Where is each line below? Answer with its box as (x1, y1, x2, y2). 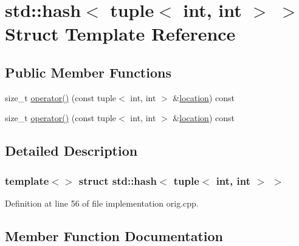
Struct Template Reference (5, 21, 236, 46)
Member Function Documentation (5, 226, 224, 245)
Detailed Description (5, 141, 138, 160)
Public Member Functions (5, 62, 171, 81)
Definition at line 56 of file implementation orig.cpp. (5, 196, 199, 209)
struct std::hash (78, 173, 157, 188)
